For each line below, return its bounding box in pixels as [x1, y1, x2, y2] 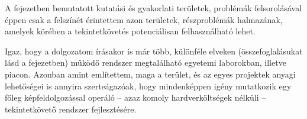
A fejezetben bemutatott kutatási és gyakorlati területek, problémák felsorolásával [5, 2, 302, 14]
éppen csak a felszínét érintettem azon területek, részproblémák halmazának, [5, 13, 283, 25]
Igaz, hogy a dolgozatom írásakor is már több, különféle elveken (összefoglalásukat [5, 44, 303, 57]
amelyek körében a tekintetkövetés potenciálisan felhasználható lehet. [5, 25, 256, 37]
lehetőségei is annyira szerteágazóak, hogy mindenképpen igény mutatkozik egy [5, 79, 292, 92]
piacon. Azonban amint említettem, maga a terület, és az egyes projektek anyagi [5, 67, 296, 80]
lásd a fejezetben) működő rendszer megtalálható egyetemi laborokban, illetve [5, 56, 286, 69]
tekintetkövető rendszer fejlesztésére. [5, 102, 137, 115]
